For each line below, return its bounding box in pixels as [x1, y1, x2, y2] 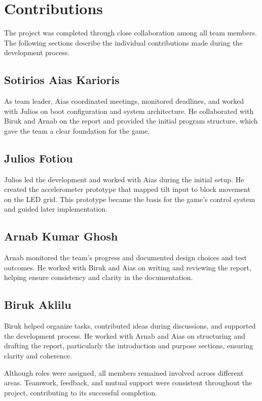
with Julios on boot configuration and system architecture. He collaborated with [4, 105, 254, 116]
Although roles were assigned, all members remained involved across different [4, 367, 244, 378]
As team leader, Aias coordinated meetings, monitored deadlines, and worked [4, 96, 244, 106]
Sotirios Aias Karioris [4, 72, 120, 88]
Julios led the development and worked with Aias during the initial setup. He [4, 174, 244, 184]
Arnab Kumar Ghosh [4, 228, 118, 244]
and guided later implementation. [4, 204, 108, 214]
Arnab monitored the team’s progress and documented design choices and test [4, 252, 247, 263]
